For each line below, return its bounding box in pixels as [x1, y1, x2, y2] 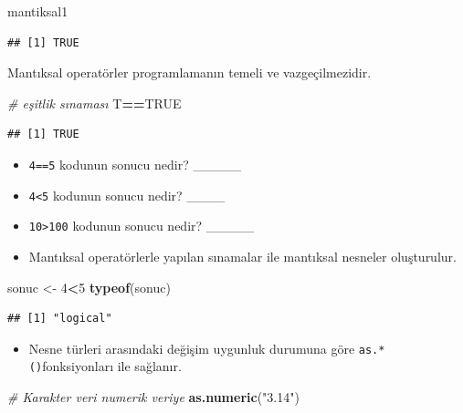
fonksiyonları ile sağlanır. [42, 356, 182, 376]
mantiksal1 [7, 2, 68, 20]
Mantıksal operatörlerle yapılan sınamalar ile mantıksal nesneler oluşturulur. [28, 246, 457, 265]
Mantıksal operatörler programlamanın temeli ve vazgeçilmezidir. [7, 63, 372, 82]
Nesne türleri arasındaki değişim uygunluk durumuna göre [28, 338, 355, 357]
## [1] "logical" [7, 312, 112, 325]
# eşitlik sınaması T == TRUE [7, 93, 182, 112]
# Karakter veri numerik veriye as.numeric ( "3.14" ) [7, 387, 300, 407]
